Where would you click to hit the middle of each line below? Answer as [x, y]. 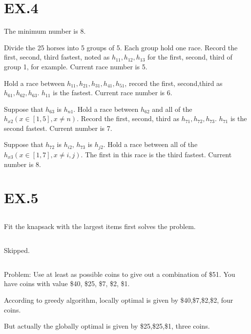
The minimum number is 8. [45, 31]
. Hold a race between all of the [150, 144]
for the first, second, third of [190, 57]
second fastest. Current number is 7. [58, 128]
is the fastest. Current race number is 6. [113, 93]
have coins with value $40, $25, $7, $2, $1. [67, 283]
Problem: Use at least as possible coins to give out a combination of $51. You [120, 274]
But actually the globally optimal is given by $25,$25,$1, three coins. [107, 326]
